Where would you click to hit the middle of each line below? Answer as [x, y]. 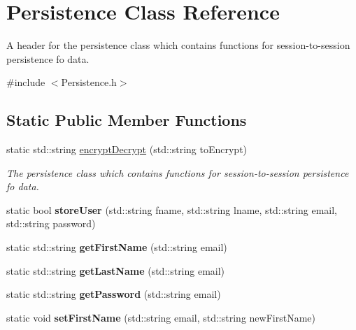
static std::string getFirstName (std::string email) [117, 247]
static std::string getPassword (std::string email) [114, 294]
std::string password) [51, 223]
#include [26, 82]
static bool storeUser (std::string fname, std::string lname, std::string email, [172, 209]
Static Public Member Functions [127, 120]
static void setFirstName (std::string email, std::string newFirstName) [161, 317]
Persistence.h [89, 82]
